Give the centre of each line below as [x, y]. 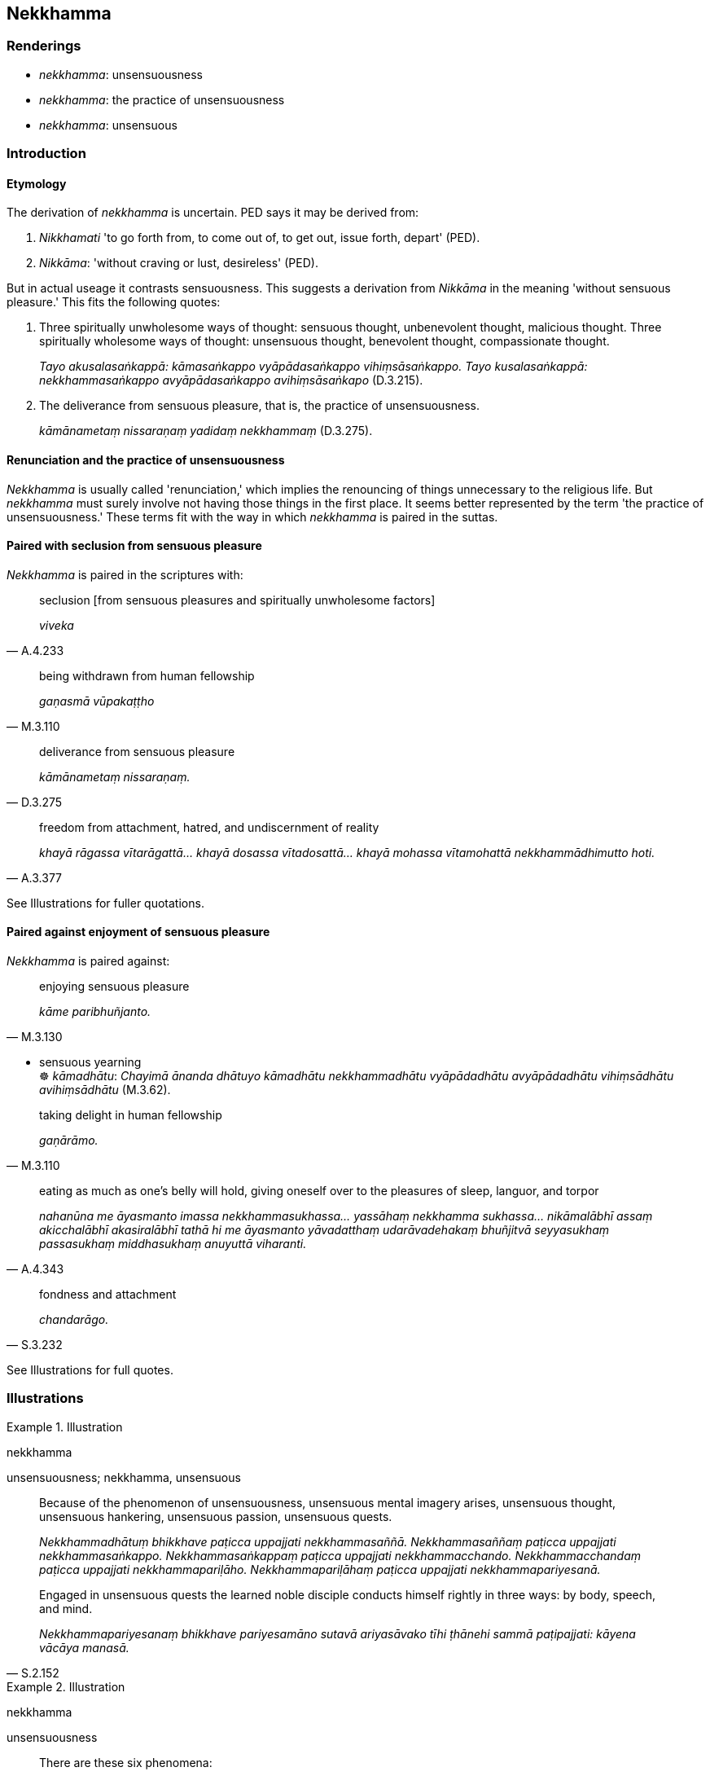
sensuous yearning [90, 1062]
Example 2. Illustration [66, 1686]
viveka [57, 625]
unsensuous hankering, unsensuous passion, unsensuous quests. [216, 1516]
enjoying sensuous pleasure [114, 987]
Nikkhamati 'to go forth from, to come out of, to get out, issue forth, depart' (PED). [260, 238]
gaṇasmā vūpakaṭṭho [97, 701]
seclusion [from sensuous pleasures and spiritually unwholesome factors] [237, 600]
